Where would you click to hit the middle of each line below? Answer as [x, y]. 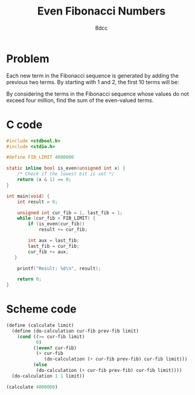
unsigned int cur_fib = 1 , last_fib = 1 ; [70, 213]
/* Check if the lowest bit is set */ [66, 174]
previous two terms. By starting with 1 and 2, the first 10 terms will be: [93, 82]
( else [40, 365]
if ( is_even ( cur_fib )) [56, 224]
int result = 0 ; [38, 202]
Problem [28, 58]
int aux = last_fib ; [54, 241]
